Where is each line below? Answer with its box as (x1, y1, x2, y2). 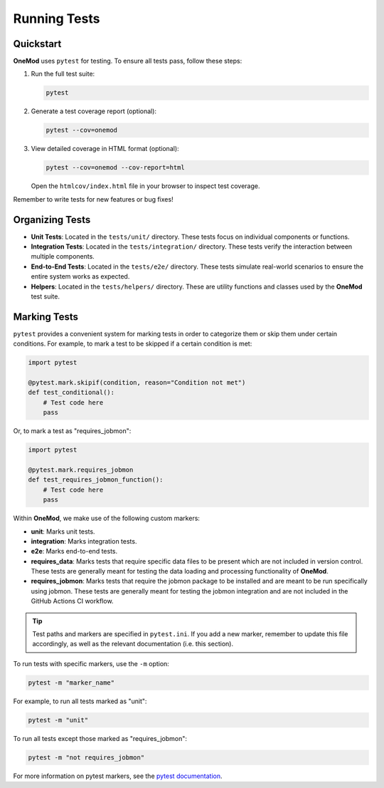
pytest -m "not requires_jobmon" (28, 753, 145, 762)
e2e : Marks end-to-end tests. (31, 547, 118, 556)
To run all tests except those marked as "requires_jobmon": (13, 734, 188, 742)
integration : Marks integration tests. (31, 536, 137, 545)
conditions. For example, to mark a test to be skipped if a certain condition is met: (13, 339, 252, 348)
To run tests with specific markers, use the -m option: (13, 659, 170, 668)
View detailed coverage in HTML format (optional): (31, 145, 179, 153)
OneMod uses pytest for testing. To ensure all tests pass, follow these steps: (13, 57, 242, 66)
